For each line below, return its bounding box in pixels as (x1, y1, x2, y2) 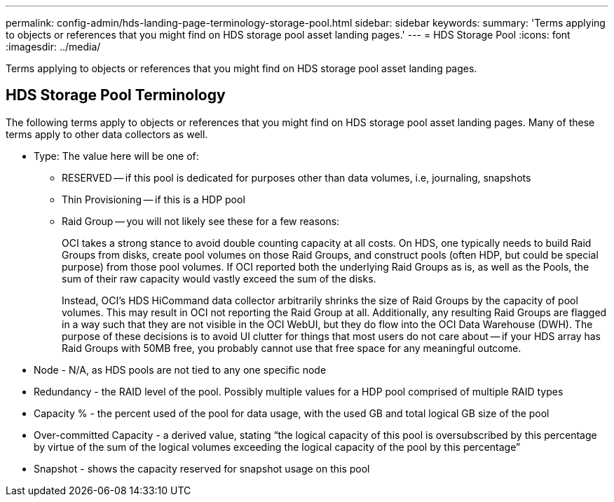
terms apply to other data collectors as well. (6, 128, 208, 140)
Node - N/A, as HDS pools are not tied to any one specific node (34, 363, 327, 376)
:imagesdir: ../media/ (6, 41, 101, 53)
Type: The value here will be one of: (34, 149, 199, 162)
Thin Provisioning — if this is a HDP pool (62, 193, 245, 205)
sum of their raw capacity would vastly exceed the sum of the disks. (62, 272, 376, 285)
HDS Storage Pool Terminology (6, 86, 226, 104)
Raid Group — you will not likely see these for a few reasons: (62, 215, 340, 227)
